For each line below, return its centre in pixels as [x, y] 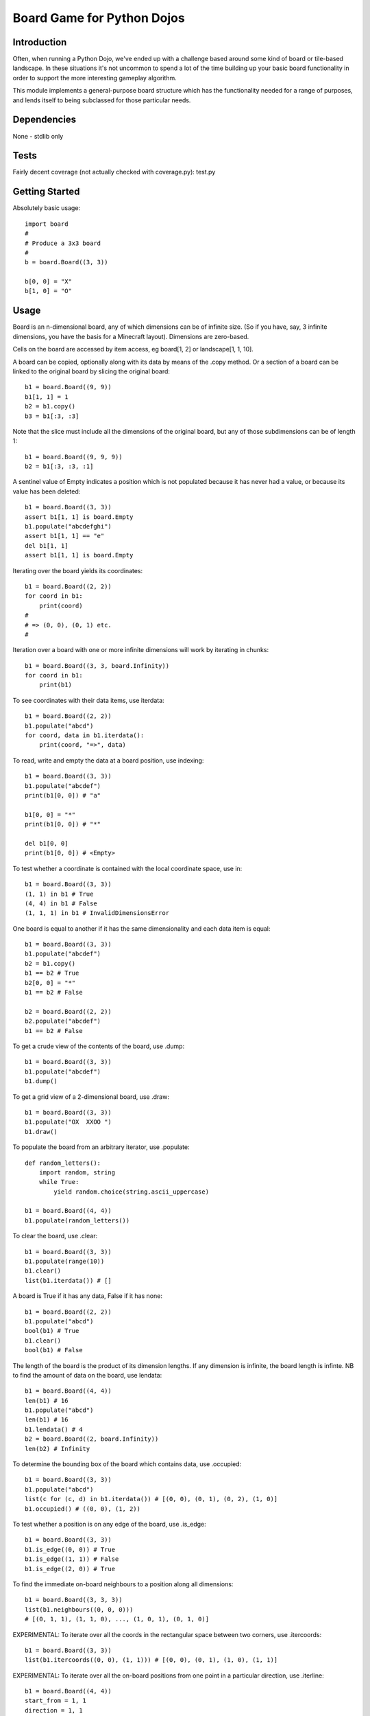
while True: [59, 1182]
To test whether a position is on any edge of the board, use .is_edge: [110, 1524]
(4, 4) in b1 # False [61, 903]
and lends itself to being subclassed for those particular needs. [102, 100]
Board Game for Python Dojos [99, 18]
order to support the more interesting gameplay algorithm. [95, 78]
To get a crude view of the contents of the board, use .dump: [99, 1046]
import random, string [77, 1172]
